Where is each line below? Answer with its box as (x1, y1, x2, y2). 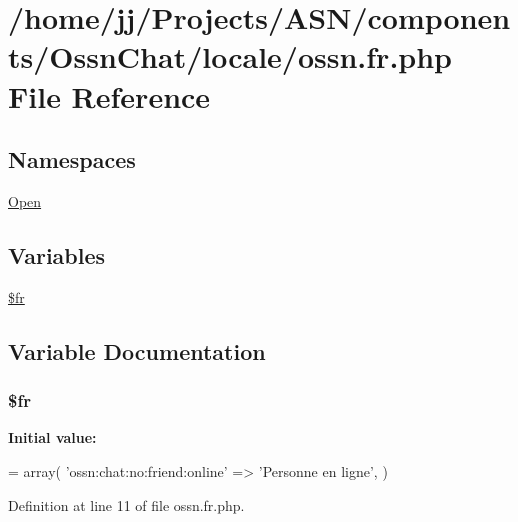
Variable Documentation (8, 335, 266, 366)
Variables (8, 239, 106, 270)
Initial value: (8, 427, 97, 448)
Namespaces (8, 144, 136, 175)
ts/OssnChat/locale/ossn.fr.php (8, 36, 452, 77)
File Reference (8, 75, 211, 116)
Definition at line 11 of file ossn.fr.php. (8, 494, 245, 515)
